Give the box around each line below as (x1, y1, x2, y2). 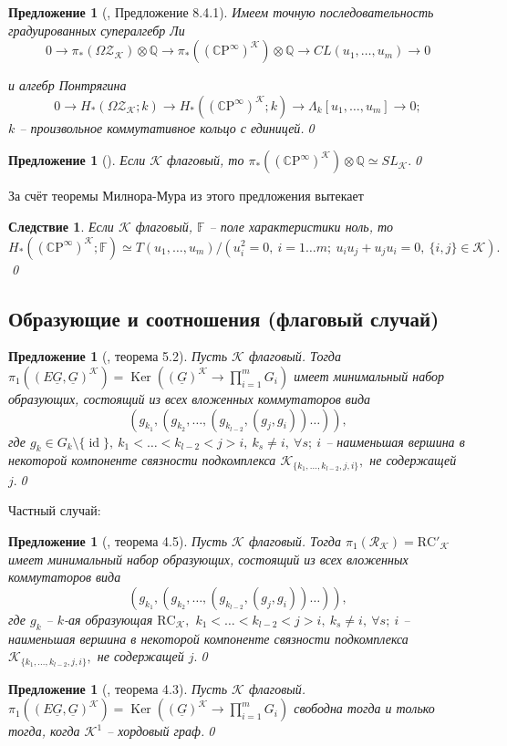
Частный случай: (8, 501, 101, 520)
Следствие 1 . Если (8, 216, 114, 235)
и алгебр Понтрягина (8, 76, 127, 95)
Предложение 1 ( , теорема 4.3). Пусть (8, 679, 228, 698)
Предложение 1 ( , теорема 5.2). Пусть (8, 347, 228, 366)
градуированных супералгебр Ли (8, 20, 185, 39)
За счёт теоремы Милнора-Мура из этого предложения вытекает (8, 186, 364, 205)
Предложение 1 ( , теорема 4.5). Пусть (8, 531, 228, 550)
